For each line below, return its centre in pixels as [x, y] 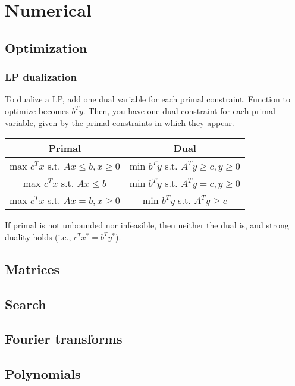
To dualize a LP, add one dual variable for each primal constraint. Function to [147, 99]
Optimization [46, 47]
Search [26, 304]
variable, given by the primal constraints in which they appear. [120, 122]
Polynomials [43, 374]
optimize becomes [37, 110]
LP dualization [41, 77]
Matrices [32, 269]
